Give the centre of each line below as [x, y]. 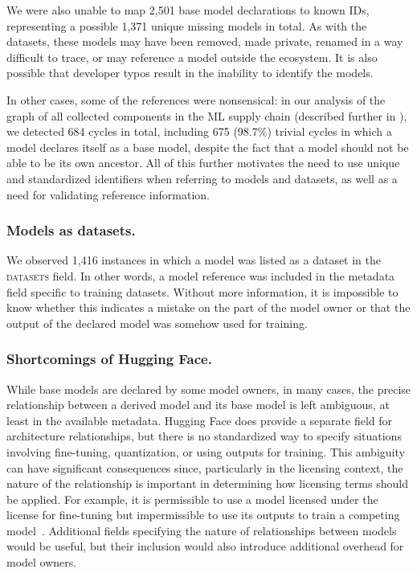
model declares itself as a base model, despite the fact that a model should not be [208, 147]
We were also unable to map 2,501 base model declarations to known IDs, [188, 10]
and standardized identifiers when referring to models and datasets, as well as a [202, 178]
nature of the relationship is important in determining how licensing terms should [207, 483]
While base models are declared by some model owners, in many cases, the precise [209, 389]
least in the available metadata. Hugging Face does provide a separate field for [200, 420]
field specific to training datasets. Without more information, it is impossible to [202, 291]
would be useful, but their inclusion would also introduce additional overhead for [205, 546]
